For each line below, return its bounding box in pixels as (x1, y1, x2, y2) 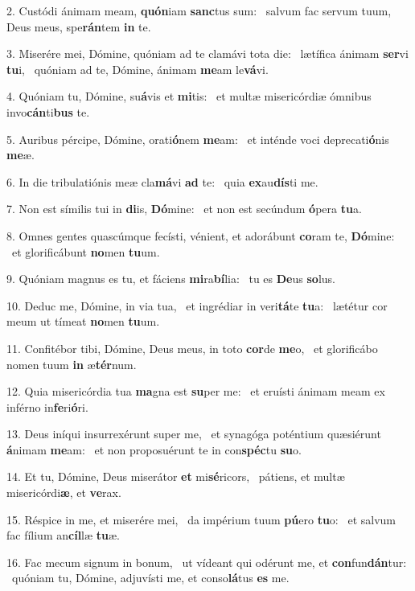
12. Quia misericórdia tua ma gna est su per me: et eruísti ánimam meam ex (6, 383, 385, 400)
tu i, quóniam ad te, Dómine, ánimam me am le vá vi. (6, 60, 269, 77)
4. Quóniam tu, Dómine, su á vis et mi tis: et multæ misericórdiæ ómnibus (6, 88, 372, 105)
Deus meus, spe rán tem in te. (6, 18, 151, 35)
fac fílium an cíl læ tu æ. (6, 527, 120, 544)
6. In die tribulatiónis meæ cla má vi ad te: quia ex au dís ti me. (6, 173, 318, 190)
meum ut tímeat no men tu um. (6, 313, 160, 330)
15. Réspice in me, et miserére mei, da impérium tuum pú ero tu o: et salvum (6, 511, 396, 527)
